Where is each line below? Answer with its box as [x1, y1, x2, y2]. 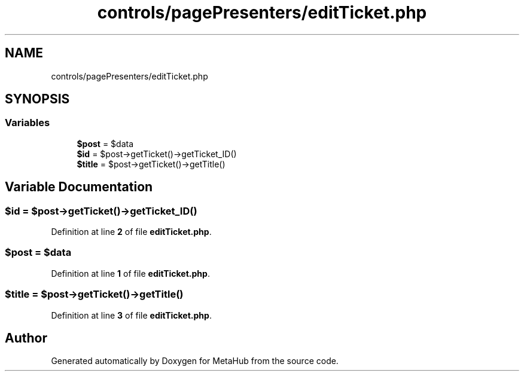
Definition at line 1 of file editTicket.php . [51, 268, 210, 279]
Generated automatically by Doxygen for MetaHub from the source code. [51, 356, 339, 366]
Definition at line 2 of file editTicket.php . [51, 227, 212, 237]
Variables [5, 117, 50, 129]
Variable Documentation [5, 179, 153, 195]
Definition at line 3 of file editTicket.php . [51, 310, 212, 320]
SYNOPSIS [5, 91, 70, 107]
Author [5, 330, 47, 346]
